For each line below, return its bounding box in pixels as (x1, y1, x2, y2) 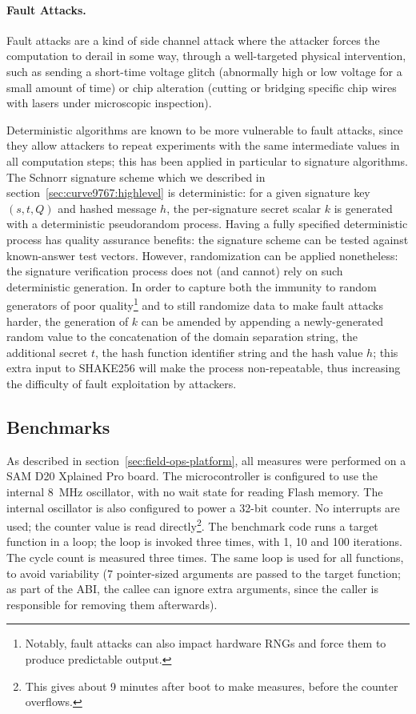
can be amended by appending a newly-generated (141, 312, 384, 329)
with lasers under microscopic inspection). (6, 94, 212, 111)
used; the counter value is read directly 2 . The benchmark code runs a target (6, 515, 378, 534)
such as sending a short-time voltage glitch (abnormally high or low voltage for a (6, 62, 402, 79)
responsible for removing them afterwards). (6, 596, 218, 612)
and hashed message (58, 199, 157, 216)
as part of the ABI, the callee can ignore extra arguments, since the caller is (6, 580, 378, 597)
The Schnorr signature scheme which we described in (6, 168, 266, 185)
